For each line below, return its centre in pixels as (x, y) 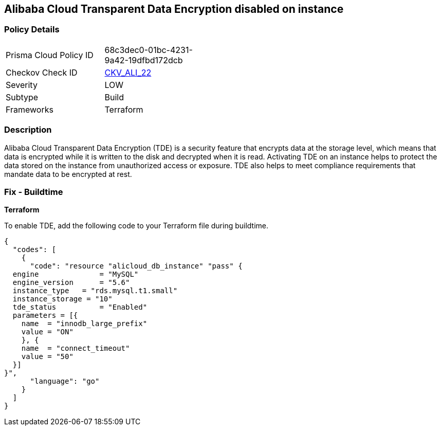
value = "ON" (47, 332)
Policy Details (32, 30)
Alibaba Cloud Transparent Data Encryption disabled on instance (174, 9)
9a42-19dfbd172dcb (144, 60)
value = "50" (47, 357)
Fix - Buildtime (34, 192)
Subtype (22, 97)
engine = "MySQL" (76, 274)
